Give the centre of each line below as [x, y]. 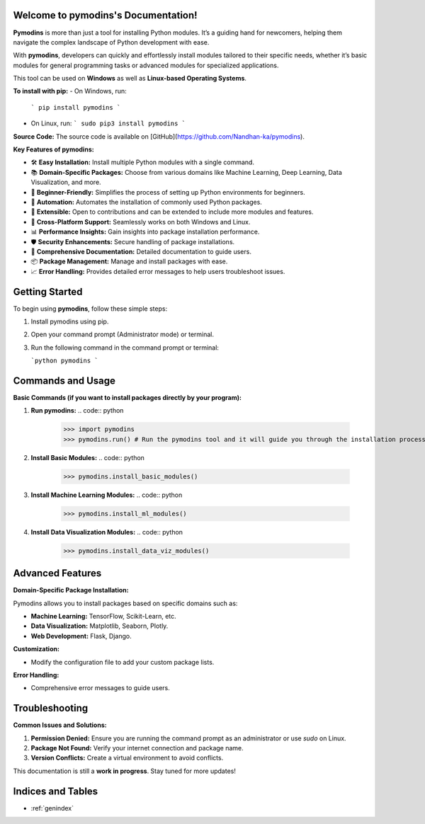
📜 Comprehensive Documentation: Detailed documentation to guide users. [141, 251]
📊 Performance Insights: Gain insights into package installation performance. [145, 232]
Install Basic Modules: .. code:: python [88, 457]
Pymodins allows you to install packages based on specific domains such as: [125, 603]
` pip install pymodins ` [76, 107]
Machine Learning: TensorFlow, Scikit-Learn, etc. [103, 617]
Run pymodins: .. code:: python [77, 411]
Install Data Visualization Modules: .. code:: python [107, 532]
